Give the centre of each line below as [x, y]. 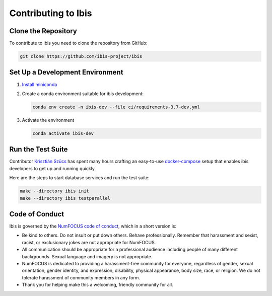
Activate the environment [48, 120]
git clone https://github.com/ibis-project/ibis [81, 56]
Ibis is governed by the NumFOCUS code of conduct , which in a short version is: [93, 226]
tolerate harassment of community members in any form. [81, 277]
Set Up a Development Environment [66, 72]
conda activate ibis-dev [63, 133]
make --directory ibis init [54, 191]
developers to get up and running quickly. [52, 168]
